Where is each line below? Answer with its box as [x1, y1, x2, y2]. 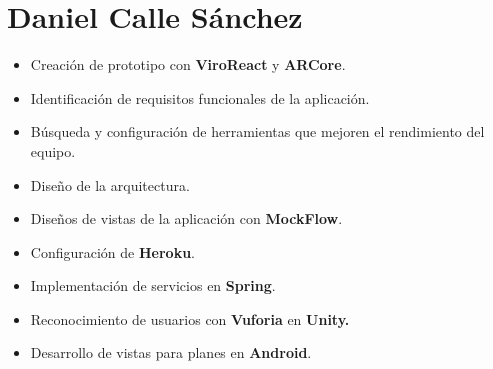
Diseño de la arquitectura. [30, 174, 190, 195]
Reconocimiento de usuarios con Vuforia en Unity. [30, 308, 350, 329]
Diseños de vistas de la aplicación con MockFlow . [30, 208, 343, 229]
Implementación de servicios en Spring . [30, 275, 276, 296]
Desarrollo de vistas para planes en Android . [30, 342, 312, 363]
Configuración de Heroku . [30, 241, 195, 262]
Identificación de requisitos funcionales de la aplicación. [30, 87, 370, 108]
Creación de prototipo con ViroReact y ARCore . [30, 54, 346, 75]
